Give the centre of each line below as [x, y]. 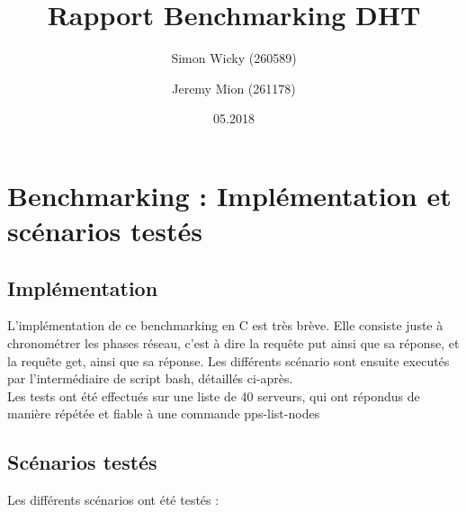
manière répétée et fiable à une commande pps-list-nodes [164, 413]
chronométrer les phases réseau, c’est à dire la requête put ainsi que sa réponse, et [233, 343]
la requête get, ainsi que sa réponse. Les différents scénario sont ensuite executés [229, 360]
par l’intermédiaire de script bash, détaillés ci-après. [150, 378]
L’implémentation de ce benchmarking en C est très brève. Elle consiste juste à [225, 325]
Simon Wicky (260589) [234, 58]
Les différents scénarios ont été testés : [113, 500]
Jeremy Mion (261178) [234, 88]
